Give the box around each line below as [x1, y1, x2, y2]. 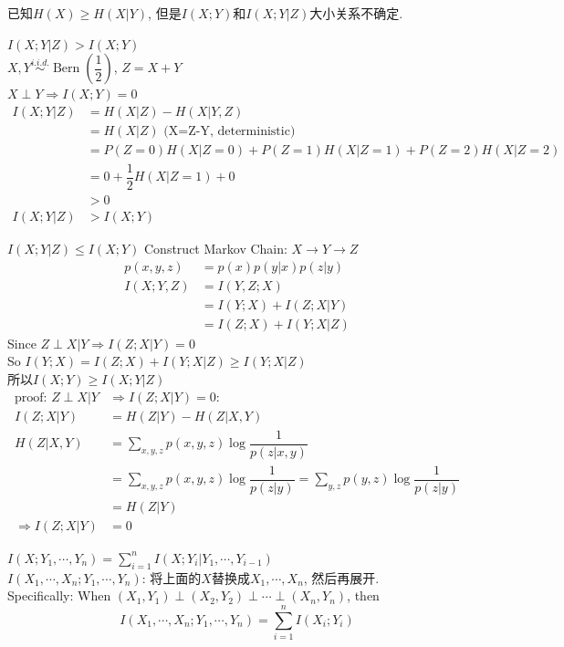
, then [347, 586, 380, 605]
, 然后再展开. [303, 568, 380, 587]
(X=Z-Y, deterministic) [163, 124, 296, 138]
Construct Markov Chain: [144, 239, 287, 258]
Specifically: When [7, 586, 111, 605]
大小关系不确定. [309, 4, 403, 22]
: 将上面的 [141, 568, 202, 587]
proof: [15, 391, 47, 404]
